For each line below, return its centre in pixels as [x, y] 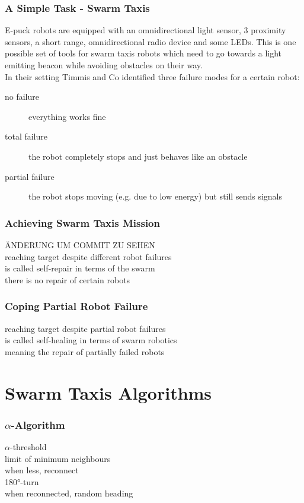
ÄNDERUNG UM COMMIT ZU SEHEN [80, 244]
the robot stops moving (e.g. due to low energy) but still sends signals [155, 196]
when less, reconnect [42, 470]
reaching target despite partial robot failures [85, 328]
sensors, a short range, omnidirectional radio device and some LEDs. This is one [151, 41]
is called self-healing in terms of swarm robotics [91, 340]
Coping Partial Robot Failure [76, 306]
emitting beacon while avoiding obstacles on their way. [104, 65]
